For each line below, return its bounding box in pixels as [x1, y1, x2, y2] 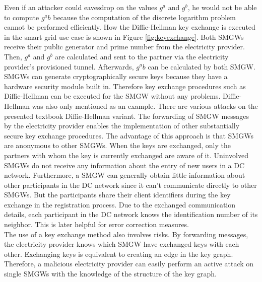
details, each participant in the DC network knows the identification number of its [4, 209, 258, 220]
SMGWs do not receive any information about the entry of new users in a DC [4, 160, 245, 170]
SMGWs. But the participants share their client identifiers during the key [4, 189, 231, 200]
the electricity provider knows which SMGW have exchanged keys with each [4, 239, 239, 249]
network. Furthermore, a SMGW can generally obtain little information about [4, 170, 245, 180]
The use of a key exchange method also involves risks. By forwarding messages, [4, 229, 248, 239]
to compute [4, 12, 39, 22]
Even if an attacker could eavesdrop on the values [4, 2, 157, 12]
